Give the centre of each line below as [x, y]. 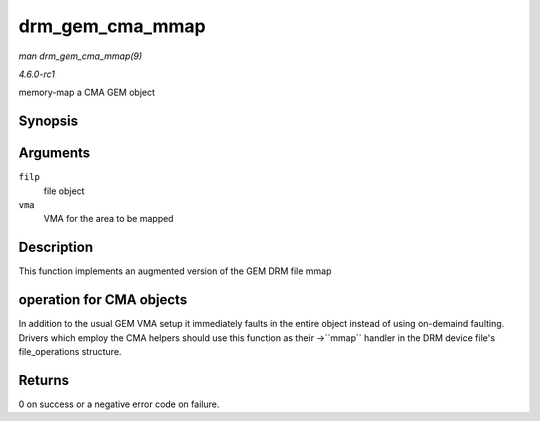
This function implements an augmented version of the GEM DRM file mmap [175, 271]
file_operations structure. [70, 352]
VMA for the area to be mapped [108, 219]
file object [64, 191]
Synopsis [48, 121]
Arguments [54, 153]
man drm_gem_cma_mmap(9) [80, 56]
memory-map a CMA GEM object [86, 92]
